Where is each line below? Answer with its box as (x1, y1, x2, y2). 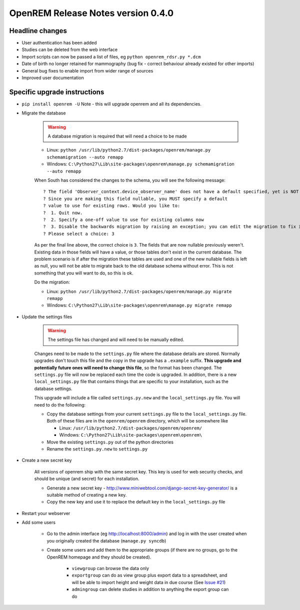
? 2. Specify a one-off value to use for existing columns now (43, 217, 204, 222)
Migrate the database (21, 110, 66, 116)
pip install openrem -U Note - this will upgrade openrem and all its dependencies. (21, 100, 202, 107)
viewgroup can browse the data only (71, 565, 149, 571)
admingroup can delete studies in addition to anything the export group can (71, 586, 229, 592)
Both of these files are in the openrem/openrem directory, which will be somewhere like (46, 418, 228, 424)
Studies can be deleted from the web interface (21, 46, 117, 52)
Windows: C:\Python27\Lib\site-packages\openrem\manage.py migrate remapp (46, 302, 232, 308)
